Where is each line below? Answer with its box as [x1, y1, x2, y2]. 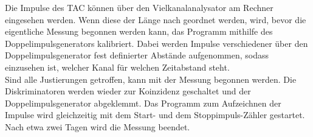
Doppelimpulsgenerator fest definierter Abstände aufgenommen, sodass [5, 49, 269, 61]
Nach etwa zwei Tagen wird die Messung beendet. [5, 120, 190, 133]
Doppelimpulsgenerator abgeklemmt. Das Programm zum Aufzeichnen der [5, 96, 281, 109]
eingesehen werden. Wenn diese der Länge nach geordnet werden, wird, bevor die [5, 13, 306, 26]
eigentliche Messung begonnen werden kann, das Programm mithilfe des [5, 25, 273, 38]
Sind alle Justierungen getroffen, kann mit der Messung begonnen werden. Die [5, 72, 297, 85]
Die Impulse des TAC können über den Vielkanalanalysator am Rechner [5, 1, 273, 13]
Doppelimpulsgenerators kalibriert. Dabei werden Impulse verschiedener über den [5, 37, 308, 49]
